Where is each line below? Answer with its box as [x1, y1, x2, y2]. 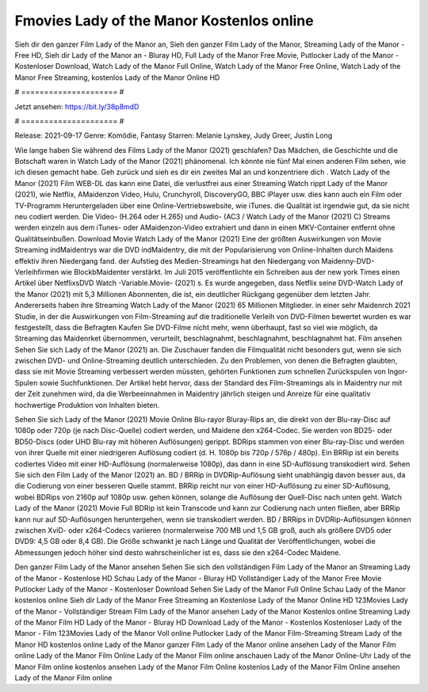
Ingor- [387, 367, 408, 376]
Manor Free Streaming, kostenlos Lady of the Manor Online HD [14, 72, 220, 82]
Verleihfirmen [14, 267, 59, 276]
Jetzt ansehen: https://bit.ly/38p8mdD [14, 101, 139, 111]
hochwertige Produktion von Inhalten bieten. [14, 400, 160, 409]
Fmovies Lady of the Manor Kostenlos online [14, 12, 314, 29]
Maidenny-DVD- [321, 256, 375, 265]
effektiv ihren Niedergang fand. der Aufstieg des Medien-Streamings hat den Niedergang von [14, 256, 320, 265]
